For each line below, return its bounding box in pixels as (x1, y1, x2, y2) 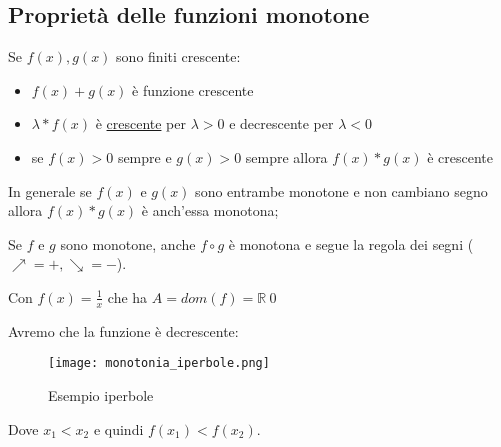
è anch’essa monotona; (141, 200, 279, 221)
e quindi (93, 418, 144, 439)
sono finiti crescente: (116, 46, 241, 67)
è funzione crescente (132, 79, 254, 100)
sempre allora (245, 146, 328, 167)
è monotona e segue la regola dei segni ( (228, 233, 474, 254)
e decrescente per (229, 113, 334, 134)
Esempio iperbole (48, 385, 154, 406)
